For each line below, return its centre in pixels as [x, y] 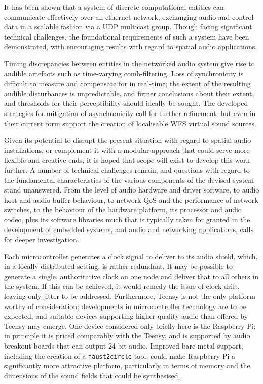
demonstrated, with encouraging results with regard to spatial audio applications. [131, 46]
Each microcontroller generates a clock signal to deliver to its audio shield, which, [131, 256]
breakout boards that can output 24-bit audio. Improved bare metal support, [124, 345]
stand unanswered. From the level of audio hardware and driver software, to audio [132, 190]
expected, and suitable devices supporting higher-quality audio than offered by [126, 316]
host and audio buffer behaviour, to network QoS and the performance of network [131, 199]
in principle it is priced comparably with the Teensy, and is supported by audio [127, 336]
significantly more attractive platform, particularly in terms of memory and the [127, 366]
